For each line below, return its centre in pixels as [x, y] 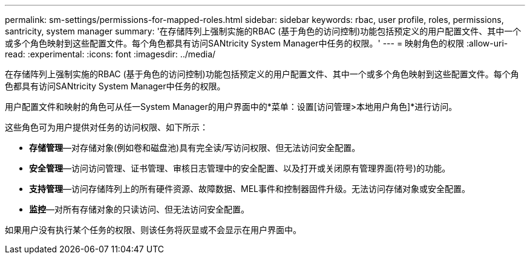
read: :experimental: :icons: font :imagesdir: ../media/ [110, 54]
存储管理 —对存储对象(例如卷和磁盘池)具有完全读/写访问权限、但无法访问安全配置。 [195, 148]
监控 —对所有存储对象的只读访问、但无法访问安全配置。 [139, 209]
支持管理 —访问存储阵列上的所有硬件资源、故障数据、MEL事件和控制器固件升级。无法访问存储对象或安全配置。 [250, 189]
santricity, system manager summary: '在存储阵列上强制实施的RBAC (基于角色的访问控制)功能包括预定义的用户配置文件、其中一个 [263, 31]
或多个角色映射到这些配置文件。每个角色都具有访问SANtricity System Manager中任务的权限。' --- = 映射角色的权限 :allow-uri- [257, 43]
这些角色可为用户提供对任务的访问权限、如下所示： [106, 127]
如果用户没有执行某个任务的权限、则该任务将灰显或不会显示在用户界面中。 [153, 230]
